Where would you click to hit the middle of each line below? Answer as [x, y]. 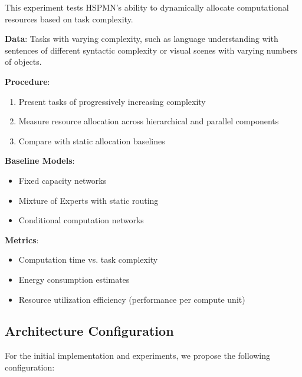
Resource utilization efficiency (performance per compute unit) [132, 299]
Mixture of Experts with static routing [88, 200]
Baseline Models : [40, 161]
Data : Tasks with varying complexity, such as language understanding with [142, 39]
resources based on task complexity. [69, 19]
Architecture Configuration [89, 331]
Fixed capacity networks [63, 180]
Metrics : [22, 239]
